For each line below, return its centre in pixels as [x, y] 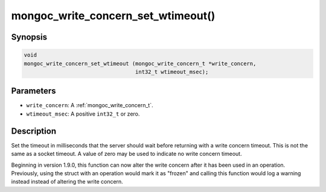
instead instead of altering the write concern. [67, 182]
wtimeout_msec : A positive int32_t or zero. [83, 114]
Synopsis [29, 37]
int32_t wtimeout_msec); [172, 72]
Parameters [34, 91]
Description [34, 131]
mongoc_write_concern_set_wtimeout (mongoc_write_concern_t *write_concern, [140, 63]
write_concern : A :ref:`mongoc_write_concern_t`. [90, 105]
